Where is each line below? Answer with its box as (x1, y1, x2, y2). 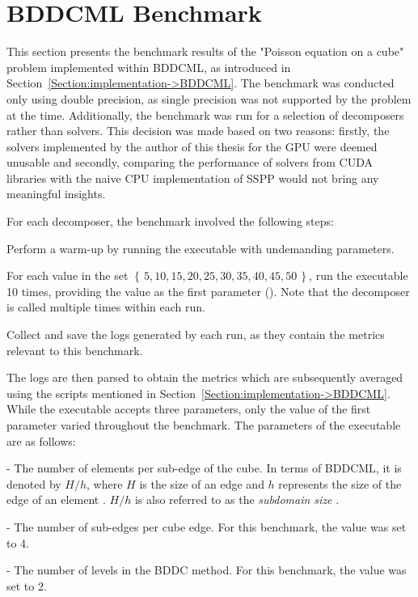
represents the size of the (278, 475, 402, 492)
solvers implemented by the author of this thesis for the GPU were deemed (6, 138, 378, 155)
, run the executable (309, 267, 408, 284)
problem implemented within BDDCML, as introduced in (6, 58, 291, 75)
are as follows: (6, 432, 76, 449)
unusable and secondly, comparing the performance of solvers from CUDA (6, 154, 373, 171)
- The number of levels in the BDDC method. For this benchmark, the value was (6, 561, 407, 578)
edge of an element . (6, 491, 106, 508)
